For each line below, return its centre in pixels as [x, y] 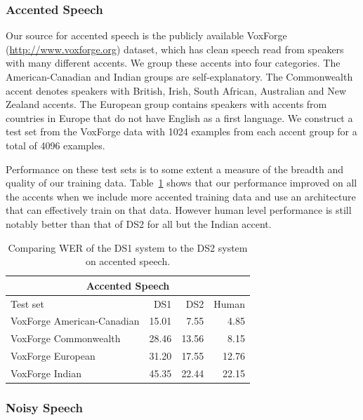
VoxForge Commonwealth [66, 338]
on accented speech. [128, 261]
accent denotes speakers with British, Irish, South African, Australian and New [176, 90]
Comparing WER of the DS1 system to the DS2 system [128, 247]
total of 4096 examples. [55, 145]
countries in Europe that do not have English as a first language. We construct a [179, 117]
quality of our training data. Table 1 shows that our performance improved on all [181, 183]
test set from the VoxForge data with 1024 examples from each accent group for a [181, 131]
